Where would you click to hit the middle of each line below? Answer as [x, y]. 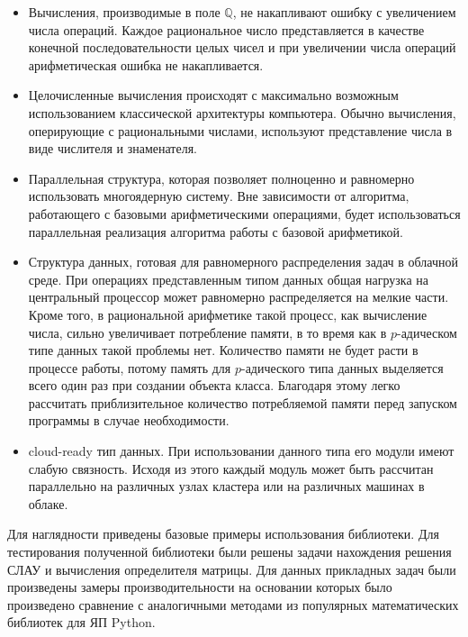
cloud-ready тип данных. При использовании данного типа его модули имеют [241, 451]
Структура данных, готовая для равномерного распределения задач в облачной [243, 262]
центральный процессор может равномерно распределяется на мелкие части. [238, 297]
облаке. [48, 503]
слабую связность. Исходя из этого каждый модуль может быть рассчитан [231, 468]
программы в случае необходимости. [129, 420]
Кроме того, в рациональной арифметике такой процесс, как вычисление [228, 314]
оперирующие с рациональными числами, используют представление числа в [240, 130]
